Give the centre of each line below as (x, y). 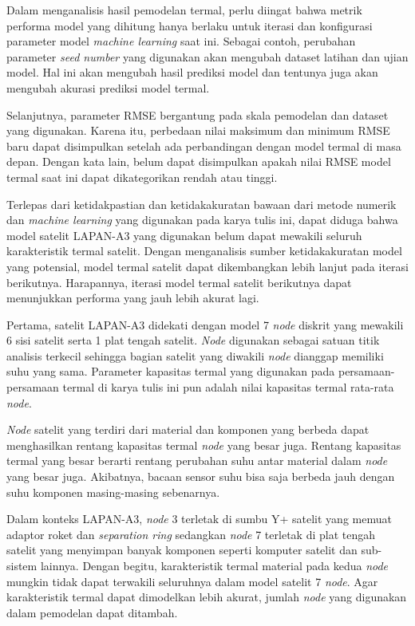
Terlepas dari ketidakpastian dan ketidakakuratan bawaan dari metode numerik (202, 204)
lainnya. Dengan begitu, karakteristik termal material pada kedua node (214, 565)
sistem (22, 565)
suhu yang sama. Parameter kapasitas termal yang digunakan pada (171, 371)
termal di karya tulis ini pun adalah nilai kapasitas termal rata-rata (228, 387)
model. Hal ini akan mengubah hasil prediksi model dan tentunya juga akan (192, 72)
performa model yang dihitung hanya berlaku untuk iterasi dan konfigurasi (190, 25)
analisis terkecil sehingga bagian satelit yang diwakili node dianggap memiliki (195, 355)
